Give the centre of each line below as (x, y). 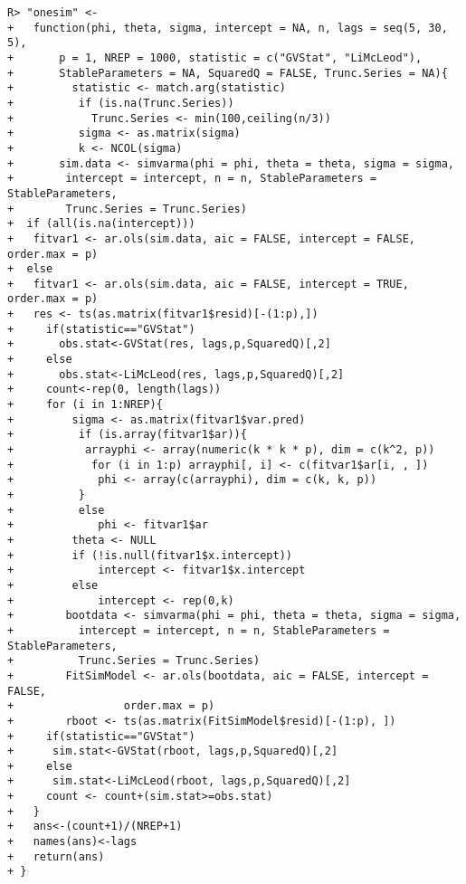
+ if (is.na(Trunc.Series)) (121, 103)
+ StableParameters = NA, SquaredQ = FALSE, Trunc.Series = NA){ (228, 73)
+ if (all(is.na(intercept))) (101, 224)
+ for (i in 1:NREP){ (85, 405)
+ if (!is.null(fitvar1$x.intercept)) (150, 555)
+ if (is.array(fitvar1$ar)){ (127, 435)
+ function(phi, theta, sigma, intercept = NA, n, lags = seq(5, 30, (228, 28)
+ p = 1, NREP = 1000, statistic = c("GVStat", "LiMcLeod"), (215, 57)
